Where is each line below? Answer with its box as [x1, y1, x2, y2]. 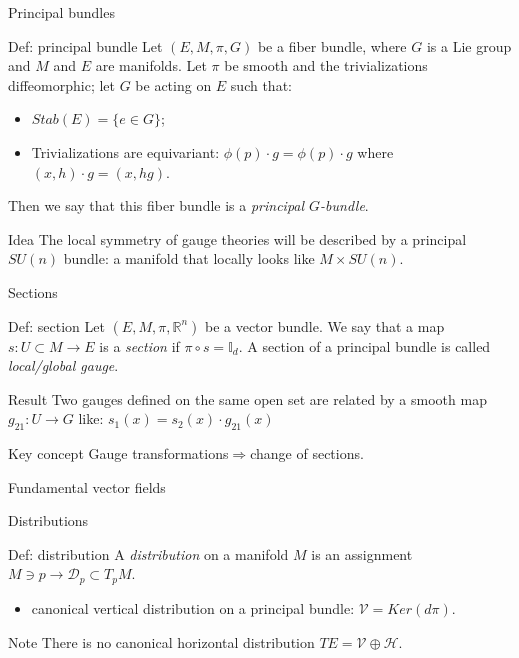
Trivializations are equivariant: [31, 141, 220, 162]
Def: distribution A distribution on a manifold [8, 543, 289, 564]
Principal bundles [8, 2, 115, 22]
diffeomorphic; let [8, 74, 115, 95]
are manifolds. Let [95, 55, 207, 76]
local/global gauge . [8, 355, 119, 376]
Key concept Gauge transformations [8, 443, 229, 464]
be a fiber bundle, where [257, 35, 407, 56]
